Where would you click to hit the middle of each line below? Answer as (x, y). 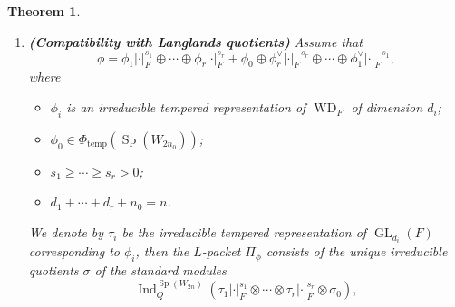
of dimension (387, 107)
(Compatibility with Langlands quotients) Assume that (195, 41)
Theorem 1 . (44, 11)
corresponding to (74, 251)
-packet (221, 251)
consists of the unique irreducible (357, 251)
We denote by (66, 232)
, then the (162, 251)
